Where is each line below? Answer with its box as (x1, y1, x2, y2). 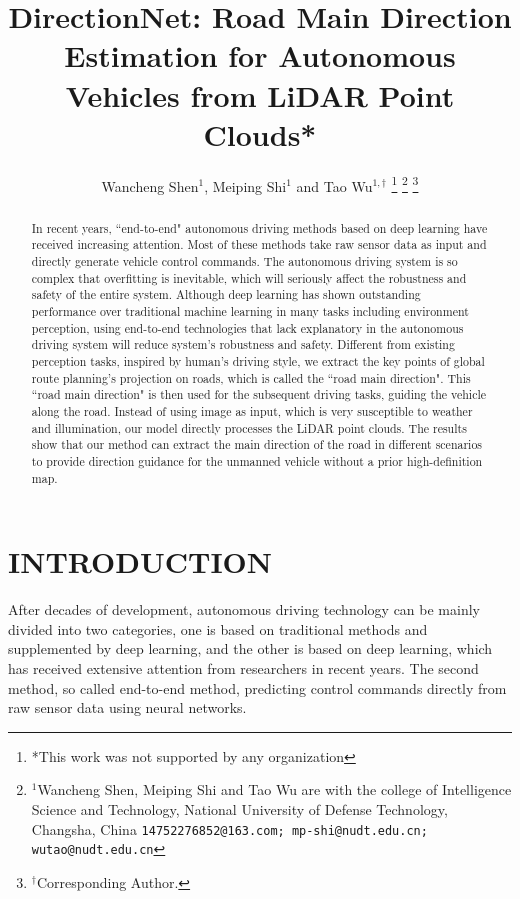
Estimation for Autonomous (64, 35, 456, 76)
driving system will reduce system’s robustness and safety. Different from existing (31, 336, 455, 353)
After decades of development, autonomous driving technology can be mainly (8, 599, 480, 620)
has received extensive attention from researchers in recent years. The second (8, 657, 479, 678)
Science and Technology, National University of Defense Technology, (31, 798, 448, 819)
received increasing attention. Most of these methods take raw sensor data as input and (31, 236, 487, 253)
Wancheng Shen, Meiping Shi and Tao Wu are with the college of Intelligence (37, 779, 512, 800)
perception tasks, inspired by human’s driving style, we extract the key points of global (31, 352, 485, 369)
